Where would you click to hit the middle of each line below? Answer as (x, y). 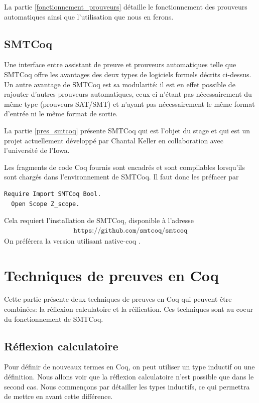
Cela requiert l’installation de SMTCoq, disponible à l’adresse (99, 220)
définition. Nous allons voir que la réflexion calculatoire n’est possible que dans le (129, 377)
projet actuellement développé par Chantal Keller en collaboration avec (114, 140)
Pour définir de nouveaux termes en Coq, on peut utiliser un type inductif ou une (129, 367)
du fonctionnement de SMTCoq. (54, 319)
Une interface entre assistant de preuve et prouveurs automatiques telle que (120, 64)
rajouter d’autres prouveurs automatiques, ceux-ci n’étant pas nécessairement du (128, 94)
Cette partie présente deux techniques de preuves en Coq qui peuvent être (118, 299)
